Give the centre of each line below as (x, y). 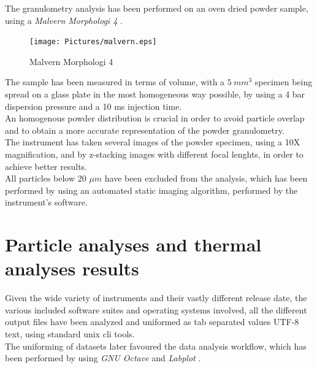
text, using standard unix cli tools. (70, 334)
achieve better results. (46, 166)
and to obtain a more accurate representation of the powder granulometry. (145, 130)
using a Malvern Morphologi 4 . (64, 20)
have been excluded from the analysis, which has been (206, 178)
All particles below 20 (46, 178)
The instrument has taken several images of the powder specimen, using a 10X (153, 142)
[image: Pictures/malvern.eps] (93, 42)
